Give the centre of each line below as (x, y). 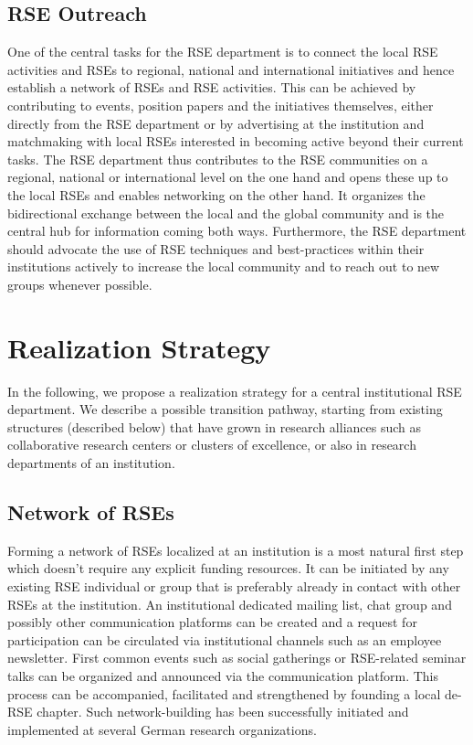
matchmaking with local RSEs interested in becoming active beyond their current (236, 141)
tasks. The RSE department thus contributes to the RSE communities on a (218, 159)
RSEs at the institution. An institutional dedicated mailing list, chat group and (230, 604)
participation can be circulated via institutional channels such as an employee (225, 639)
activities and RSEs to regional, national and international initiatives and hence (231, 69)
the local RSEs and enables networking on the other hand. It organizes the (216, 194)
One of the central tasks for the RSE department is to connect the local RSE (223, 52)
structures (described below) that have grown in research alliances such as (215, 426)
